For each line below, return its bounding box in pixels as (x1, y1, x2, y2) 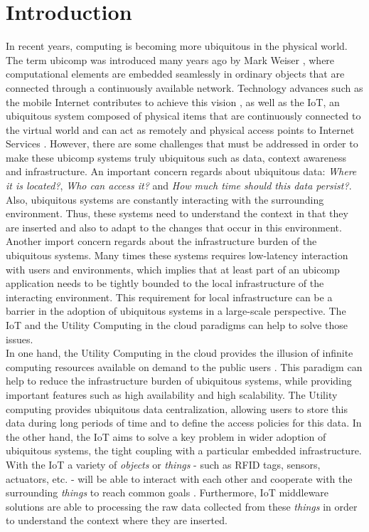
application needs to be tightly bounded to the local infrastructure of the (6, 276, 324, 291)
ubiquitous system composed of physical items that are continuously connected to (6, 108, 361, 123)
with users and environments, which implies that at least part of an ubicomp (6, 261, 340, 276)
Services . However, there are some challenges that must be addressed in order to (6, 136, 358, 151)
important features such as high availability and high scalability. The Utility (6, 387, 338, 402)
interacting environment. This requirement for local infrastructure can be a (6, 289, 333, 304)
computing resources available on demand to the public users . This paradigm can (6, 359, 363, 374)
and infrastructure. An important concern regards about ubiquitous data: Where (6, 164, 357, 179)
